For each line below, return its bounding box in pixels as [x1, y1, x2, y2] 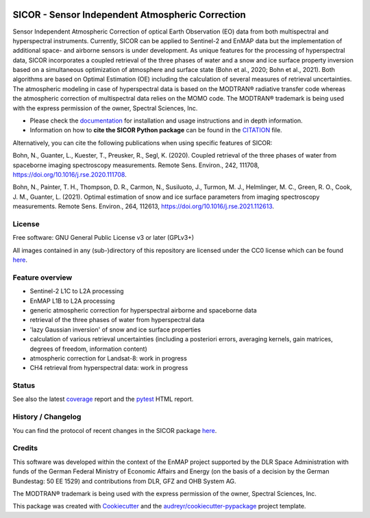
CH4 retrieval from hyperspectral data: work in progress [29, 364, 188, 372]
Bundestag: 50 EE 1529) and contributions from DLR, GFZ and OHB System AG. [12, 477, 236, 485]
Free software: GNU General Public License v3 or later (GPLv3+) [12, 234, 195, 242]
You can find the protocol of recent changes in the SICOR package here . [12, 426, 217, 434]
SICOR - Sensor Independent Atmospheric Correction [12, 9, 246, 21]
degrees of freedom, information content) [29, 345, 147, 353]
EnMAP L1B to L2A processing [29, 297, 115, 305]
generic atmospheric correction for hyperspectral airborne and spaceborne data [29, 306, 257, 314]
